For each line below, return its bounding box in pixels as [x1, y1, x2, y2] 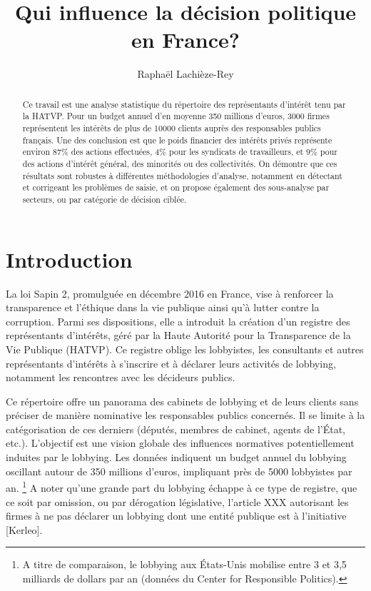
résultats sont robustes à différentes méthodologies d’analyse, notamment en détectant [22, 169, 342, 181]
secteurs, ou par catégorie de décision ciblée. [22, 193, 187, 205]
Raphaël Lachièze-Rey [137, 66, 234, 81]
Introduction [6, 244, 133, 273]
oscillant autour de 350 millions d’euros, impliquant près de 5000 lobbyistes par [6, 463, 352, 478]
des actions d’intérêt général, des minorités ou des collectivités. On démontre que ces [22, 157, 337, 169]
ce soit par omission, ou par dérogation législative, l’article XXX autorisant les [6, 494, 349, 509]
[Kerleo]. [6, 522, 43, 537]
